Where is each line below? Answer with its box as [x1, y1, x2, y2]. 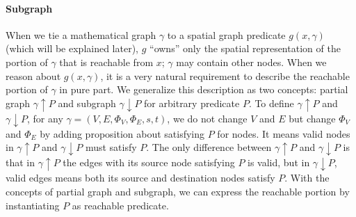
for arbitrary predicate [144, 95, 240, 110]
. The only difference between [146, 140, 272, 154]
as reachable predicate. [72, 198, 169, 212]
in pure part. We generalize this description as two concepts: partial [59, 82, 348, 97]
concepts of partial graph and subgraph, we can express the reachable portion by [6, 184, 350, 198]
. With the [284, 170, 330, 185]
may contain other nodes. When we [176, 54, 327, 69]
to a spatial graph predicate [167, 27, 286, 42]
